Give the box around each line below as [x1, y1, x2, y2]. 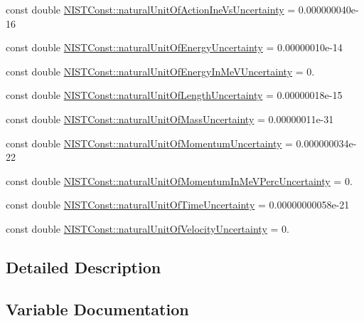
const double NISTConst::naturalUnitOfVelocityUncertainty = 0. [6, 221, 289, 236]
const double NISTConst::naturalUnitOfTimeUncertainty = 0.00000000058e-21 [6, 197, 350, 212]
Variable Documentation [6, 298, 189, 320]
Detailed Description [6, 256, 161, 278]
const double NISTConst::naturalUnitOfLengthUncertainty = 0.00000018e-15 [6, 88, 343, 102]
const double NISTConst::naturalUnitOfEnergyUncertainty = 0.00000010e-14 [6, 40, 343, 55]
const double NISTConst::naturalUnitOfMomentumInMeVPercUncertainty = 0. [6, 173, 353, 188]
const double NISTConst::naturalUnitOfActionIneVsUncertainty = [6, 2, 296, 16]
